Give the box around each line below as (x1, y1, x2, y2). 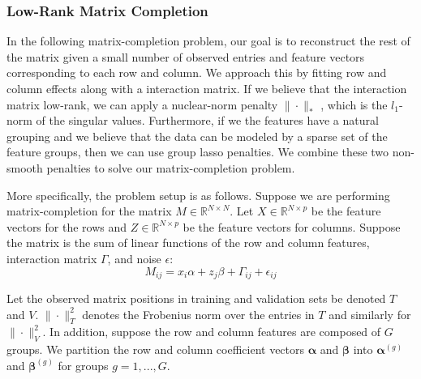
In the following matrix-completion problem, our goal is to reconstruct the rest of (6, 32, 410, 49)
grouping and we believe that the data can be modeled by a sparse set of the (6, 127, 388, 144)
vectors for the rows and (6, 218, 127, 235)
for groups (58, 356, 109, 373)
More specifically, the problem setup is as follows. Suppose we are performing (6, 186, 390, 203)
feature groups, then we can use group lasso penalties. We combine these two (6, 143, 389, 160)
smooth (6, 159, 43, 176)
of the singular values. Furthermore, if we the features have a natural (36, 112, 379, 129)
